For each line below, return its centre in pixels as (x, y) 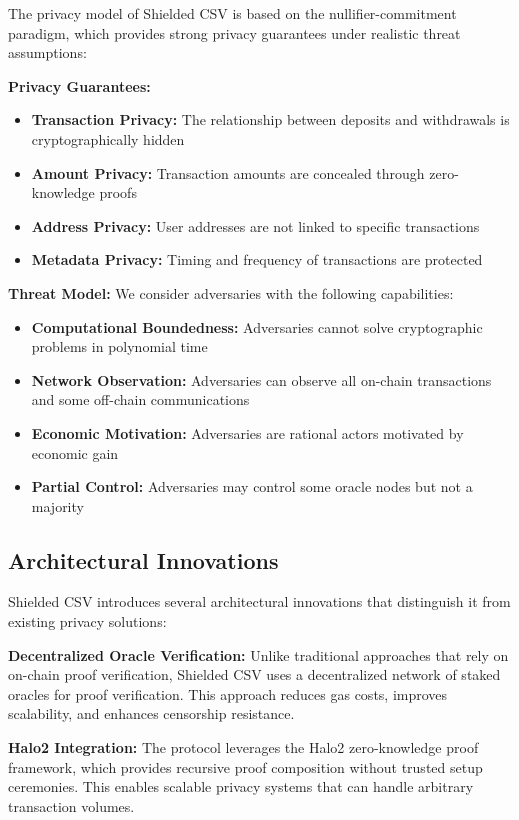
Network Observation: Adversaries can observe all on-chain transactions (261, 379)
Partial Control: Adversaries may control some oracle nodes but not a (252, 486)
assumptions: (47, 52)
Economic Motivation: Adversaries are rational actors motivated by (247, 432)
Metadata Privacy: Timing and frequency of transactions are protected (257, 259)
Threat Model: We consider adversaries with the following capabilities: (231, 292)
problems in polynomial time (119, 346)
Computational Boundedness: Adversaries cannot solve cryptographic (257, 326)
